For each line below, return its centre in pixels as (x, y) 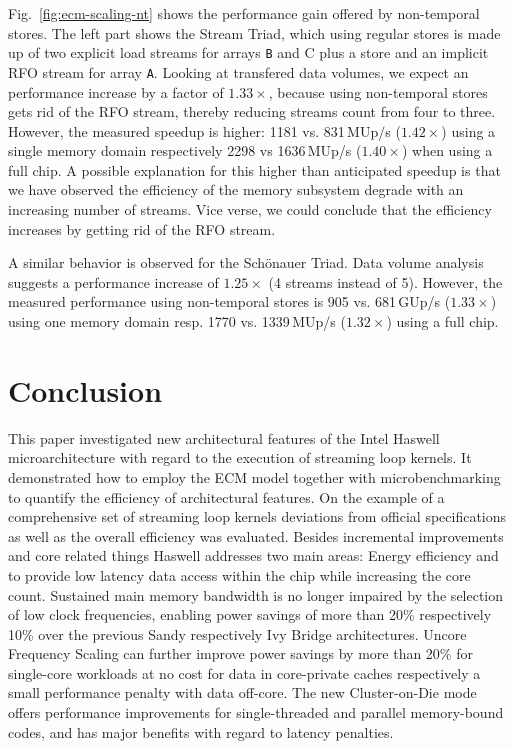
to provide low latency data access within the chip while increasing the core (239, 574)
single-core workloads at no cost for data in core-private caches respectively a (244, 672)
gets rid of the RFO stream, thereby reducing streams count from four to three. (252, 111)
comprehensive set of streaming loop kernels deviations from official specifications (257, 516)
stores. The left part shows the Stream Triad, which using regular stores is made (254, 32)
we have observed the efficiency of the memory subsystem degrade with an (236, 189)
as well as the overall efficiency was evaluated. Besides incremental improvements (256, 535)
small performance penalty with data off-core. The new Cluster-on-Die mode (242, 692)
